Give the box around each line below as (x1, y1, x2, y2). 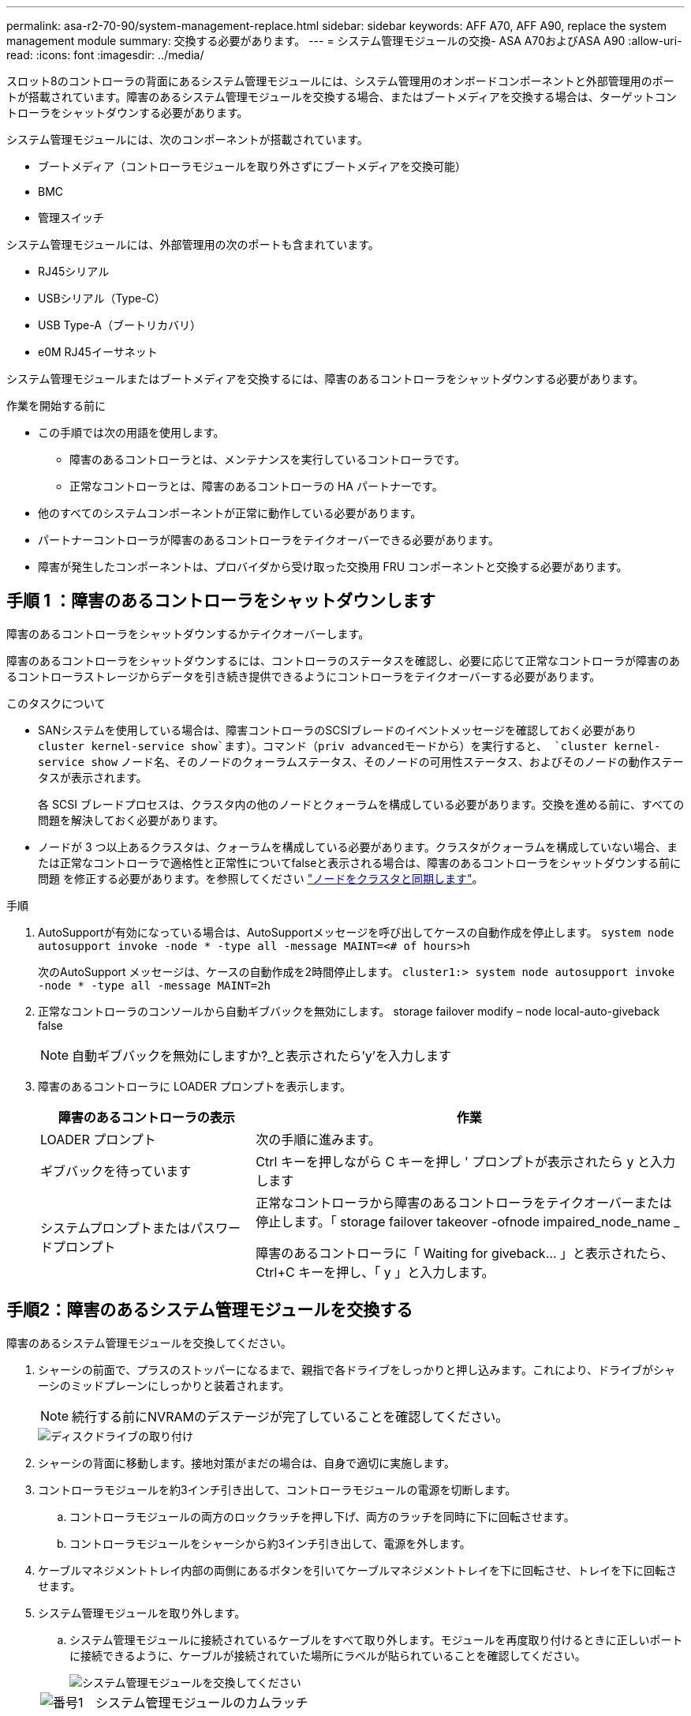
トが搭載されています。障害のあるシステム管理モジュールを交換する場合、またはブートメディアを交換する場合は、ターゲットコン (6, 90, 677, 103)
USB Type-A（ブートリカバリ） (38, 318, 201, 332)
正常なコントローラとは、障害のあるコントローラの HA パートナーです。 (69, 479, 443, 493)
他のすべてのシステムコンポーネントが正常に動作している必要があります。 (38, 506, 422, 520)
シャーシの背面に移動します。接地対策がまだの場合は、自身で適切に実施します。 (38, 1455, 455, 1470)
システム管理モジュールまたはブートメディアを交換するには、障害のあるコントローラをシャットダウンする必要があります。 (6, 372, 644, 385)
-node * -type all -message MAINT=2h (38, 978, 271, 992)
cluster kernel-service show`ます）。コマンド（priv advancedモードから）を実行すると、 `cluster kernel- (38, 739, 661, 753)
